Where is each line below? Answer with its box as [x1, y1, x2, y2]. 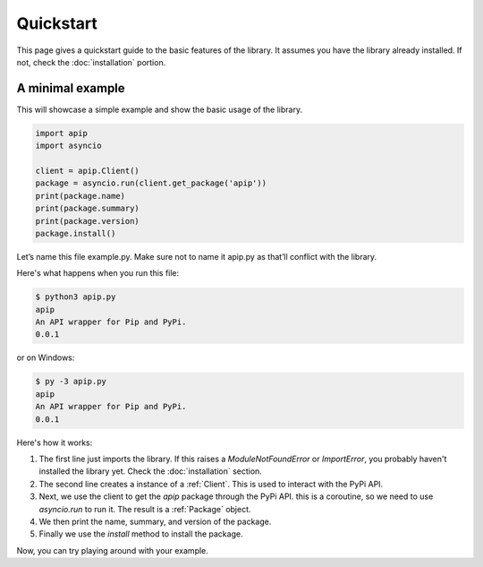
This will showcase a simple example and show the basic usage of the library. [16, 104, 303, 115]
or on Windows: [16, 352, 75, 363]
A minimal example [16, 81, 125, 96]
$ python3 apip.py [35, 292, 116, 302]
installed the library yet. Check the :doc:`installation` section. [38, 466, 263, 477]
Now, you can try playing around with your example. [16, 545, 209, 555]
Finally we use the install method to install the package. [38, 528, 243, 539]
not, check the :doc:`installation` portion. [16, 56, 166, 67]
